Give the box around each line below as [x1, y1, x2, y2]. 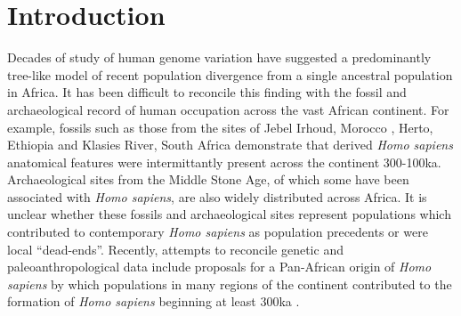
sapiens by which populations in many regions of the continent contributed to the [7, 274, 452, 293]
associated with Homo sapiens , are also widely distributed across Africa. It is [7, 187, 427, 206]
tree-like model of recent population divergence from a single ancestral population [7, 65, 453, 84]
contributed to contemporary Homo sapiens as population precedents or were [7, 223, 428, 241]
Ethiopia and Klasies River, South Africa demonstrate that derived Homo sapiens [7, 135, 453, 154]
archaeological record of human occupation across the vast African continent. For [7, 100, 449, 118]
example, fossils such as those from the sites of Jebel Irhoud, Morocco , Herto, [7, 117, 433, 136]
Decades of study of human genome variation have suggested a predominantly [7, 48, 432, 67]
